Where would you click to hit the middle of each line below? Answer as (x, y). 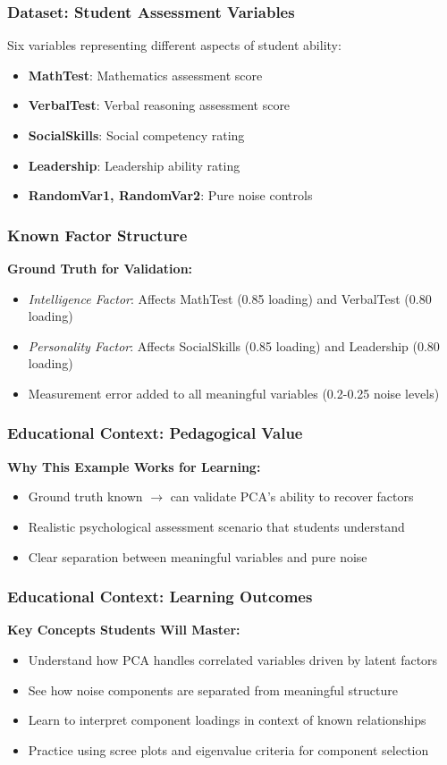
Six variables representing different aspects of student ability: (174, 45)
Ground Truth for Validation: (100, 268)
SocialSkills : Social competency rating (136, 135)
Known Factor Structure (97, 235)
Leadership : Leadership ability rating (134, 165)
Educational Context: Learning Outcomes (160, 597)
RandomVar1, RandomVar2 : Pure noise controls (170, 195)
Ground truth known (85, 496)
